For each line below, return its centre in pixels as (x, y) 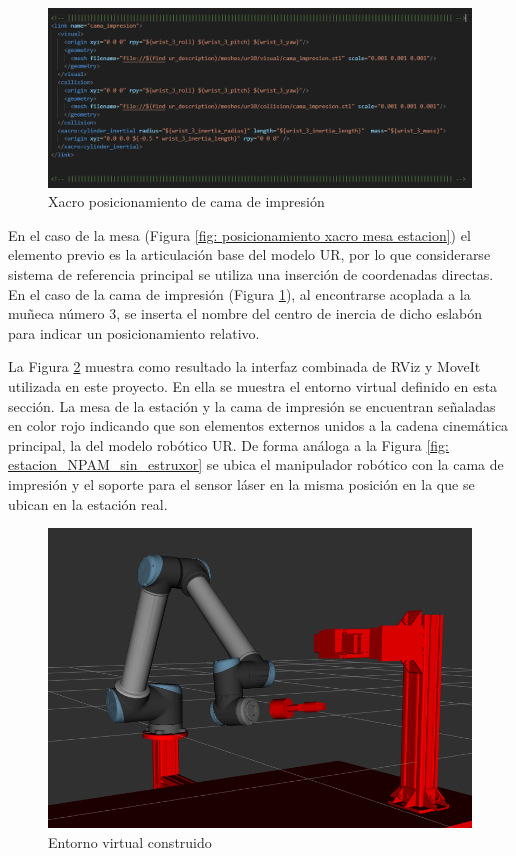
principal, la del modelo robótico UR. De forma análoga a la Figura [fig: (229, 444)
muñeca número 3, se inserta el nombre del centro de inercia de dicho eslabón (245, 313)
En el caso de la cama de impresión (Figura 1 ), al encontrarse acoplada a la (239, 293)
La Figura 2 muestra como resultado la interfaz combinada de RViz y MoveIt (244, 366)
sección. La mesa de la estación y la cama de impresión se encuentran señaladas (252, 405)
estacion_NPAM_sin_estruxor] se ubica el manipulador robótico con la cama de (256, 464)
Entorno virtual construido (130, 842)
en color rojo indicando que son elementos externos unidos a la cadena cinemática (258, 425)
